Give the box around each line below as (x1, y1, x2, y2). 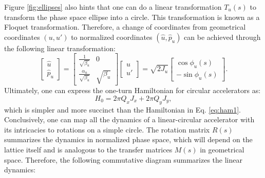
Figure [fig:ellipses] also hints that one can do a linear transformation (4, 2, 222, 12)
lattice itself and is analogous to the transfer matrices (4, 144, 173, 154)
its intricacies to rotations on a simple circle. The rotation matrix (4, 124, 210, 135)
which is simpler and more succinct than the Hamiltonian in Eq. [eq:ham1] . (4, 104, 241, 115)
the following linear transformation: (4, 42, 116, 53)
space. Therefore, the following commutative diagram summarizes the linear (4, 154, 242, 165)
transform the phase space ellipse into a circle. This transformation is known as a (4, 11, 260, 22)
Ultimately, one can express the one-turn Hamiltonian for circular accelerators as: (4, 85, 261, 96)
